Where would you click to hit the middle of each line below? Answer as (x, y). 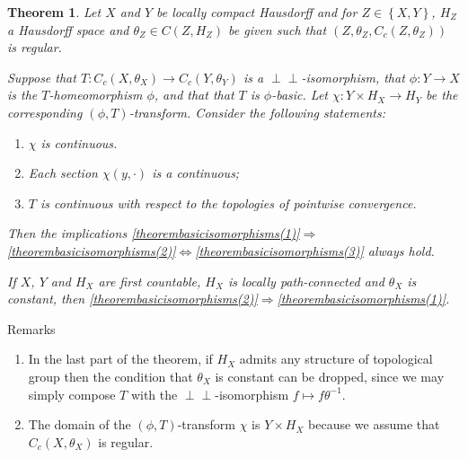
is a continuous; (196, 173)
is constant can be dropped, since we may (330, 376)
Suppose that (42, 77)
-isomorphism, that (353, 77)
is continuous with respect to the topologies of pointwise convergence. (228, 203)
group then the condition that (110, 376)
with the (154, 394)
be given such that (278, 29)
